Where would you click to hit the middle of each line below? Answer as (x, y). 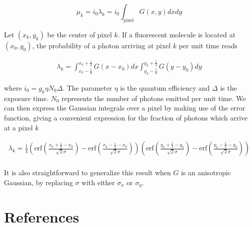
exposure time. (26, 98)
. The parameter (87, 87)
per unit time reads (208, 45)
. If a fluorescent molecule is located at (177, 34)
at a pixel (18, 127)
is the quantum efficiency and (165, 87)
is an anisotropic (206, 172)
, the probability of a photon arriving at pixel (101, 45)
